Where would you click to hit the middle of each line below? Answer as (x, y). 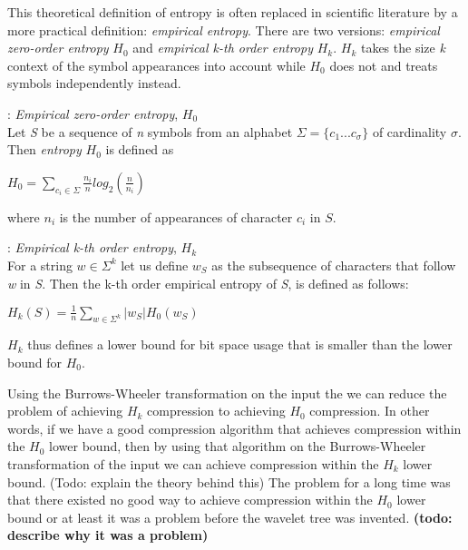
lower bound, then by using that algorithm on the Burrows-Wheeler (238, 446)
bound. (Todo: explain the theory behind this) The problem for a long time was (229, 481)
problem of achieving (65, 411)
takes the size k (403, 48)
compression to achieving (216, 411)
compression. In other (370, 411)
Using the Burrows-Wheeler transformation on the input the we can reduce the (227, 393)
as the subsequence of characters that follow (334, 265)
